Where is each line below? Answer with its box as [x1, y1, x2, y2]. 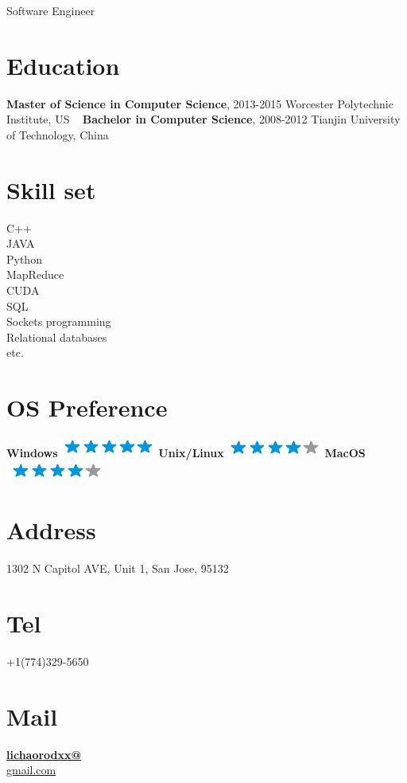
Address [6, 514, 96, 546]
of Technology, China [6, 126, 109, 143]
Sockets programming [6, 313, 111, 330]
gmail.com [6, 761, 56, 778]
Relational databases [6, 328, 107, 345]
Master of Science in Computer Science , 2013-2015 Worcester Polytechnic [6, 95, 393, 112]
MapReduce [6, 266, 64, 283]
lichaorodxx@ [6, 746, 82, 762]
